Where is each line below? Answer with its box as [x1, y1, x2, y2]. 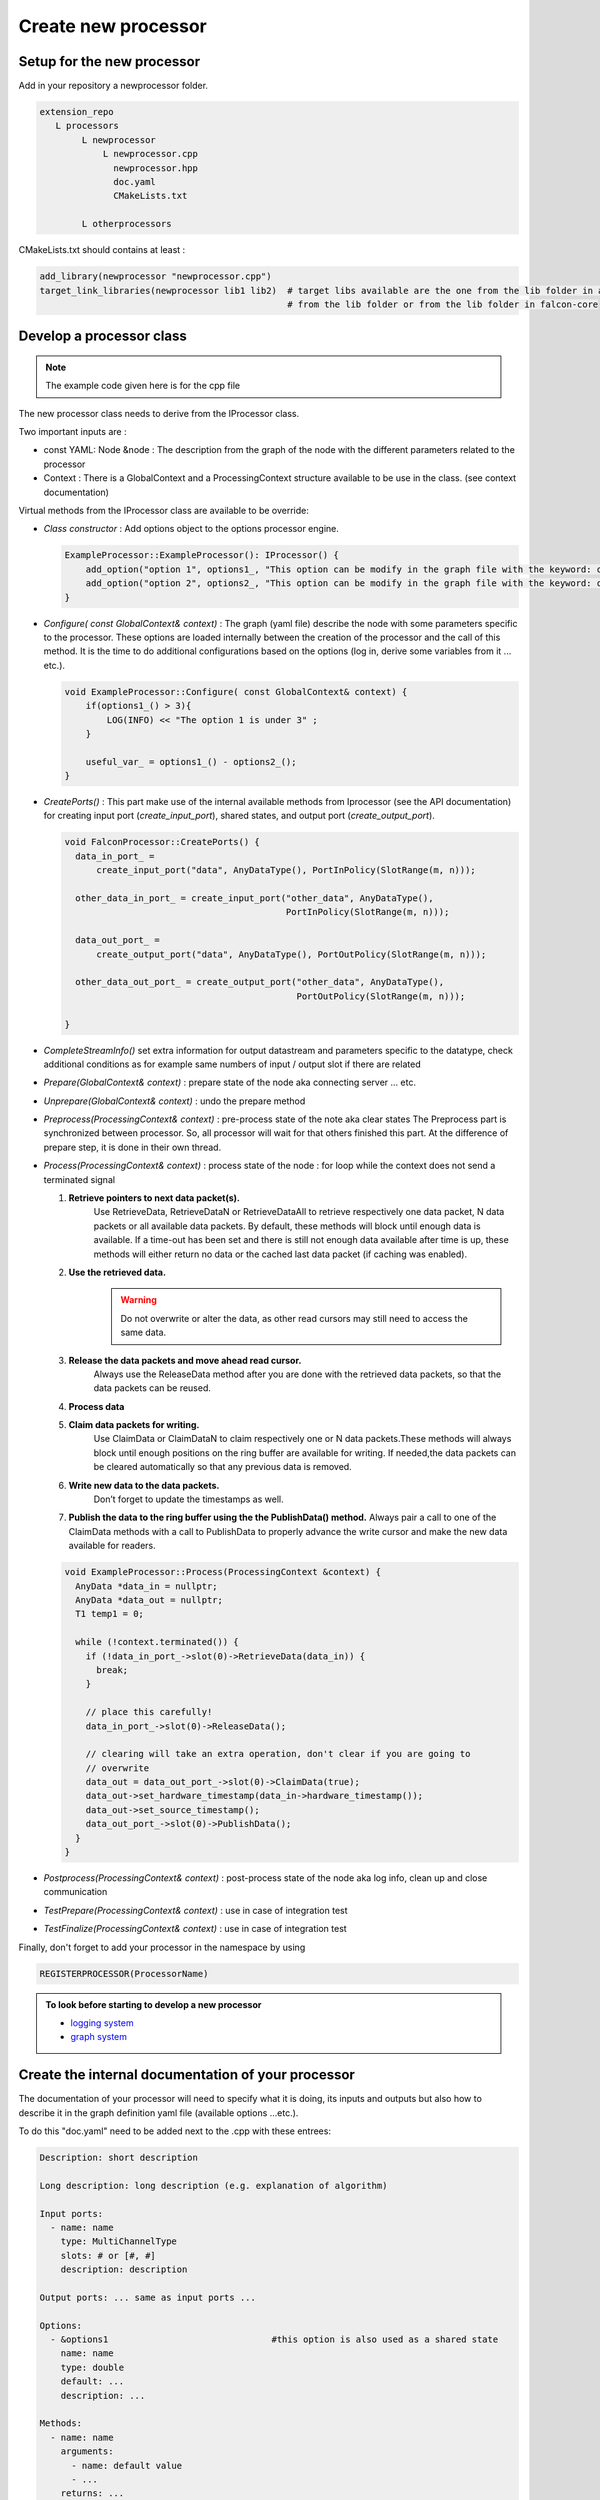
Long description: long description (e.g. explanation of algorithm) [39, 2180, 388, 2191]
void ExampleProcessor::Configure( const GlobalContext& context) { [64, 686, 408, 697]
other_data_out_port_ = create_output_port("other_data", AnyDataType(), [75, 976, 445, 988]
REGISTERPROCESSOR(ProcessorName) [39, 1968, 209, 1979]
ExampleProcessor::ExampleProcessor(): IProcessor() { [64, 550, 339, 561]
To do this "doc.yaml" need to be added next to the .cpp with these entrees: [18, 2125, 332, 2137]
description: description [60, 2264, 188, 2275]
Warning [120, 1294, 157, 1306]
